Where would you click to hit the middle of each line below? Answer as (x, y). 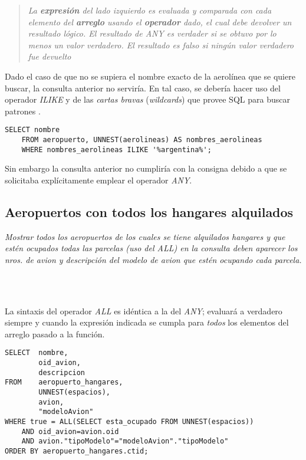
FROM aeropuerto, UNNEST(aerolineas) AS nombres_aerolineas (142, 140)
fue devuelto (50, 56)
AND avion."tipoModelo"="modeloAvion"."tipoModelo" (125, 441)
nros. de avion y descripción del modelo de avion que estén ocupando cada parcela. (153, 259)
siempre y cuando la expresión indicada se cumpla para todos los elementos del (147, 322)
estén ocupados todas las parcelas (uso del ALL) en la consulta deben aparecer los (151, 248)
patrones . (23, 111)
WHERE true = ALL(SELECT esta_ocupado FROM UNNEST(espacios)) (129, 422)
